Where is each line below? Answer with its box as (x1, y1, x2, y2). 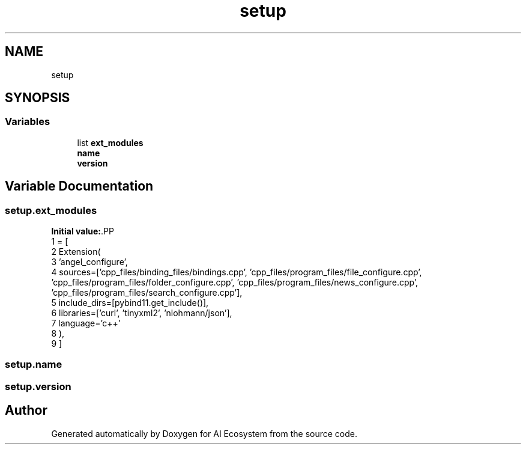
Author (5, 403, 47, 418)
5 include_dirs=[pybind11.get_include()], (51, 298, 209, 308)
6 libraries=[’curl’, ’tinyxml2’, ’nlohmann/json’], (51, 308, 232, 319)
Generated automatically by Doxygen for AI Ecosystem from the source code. (51, 428, 358, 439)
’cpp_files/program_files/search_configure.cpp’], (51, 287, 243, 298)
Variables (5, 115, 50, 128)
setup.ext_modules (5, 204, 97, 216)
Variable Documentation (5, 179, 154, 194)
